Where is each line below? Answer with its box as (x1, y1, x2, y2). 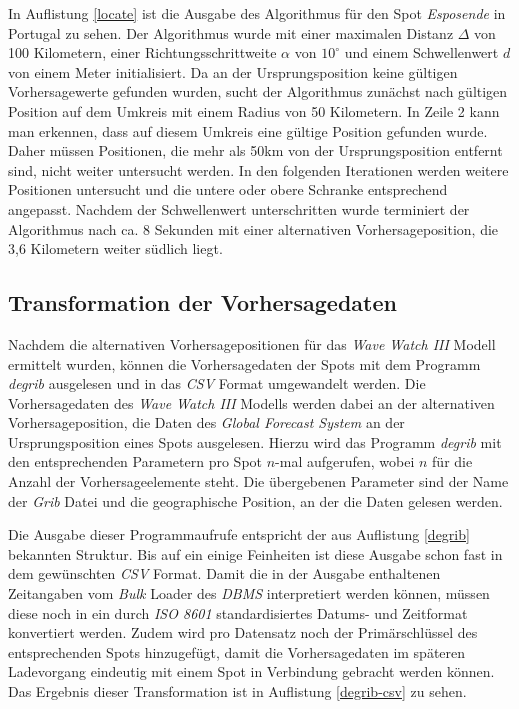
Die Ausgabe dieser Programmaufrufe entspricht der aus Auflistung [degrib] (8, 524, 470, 545)
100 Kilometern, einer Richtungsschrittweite (8, 42, 277, 63)
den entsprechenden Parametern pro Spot (8, 451, 263, 472)
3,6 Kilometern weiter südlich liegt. (8, 238, 223, 259)
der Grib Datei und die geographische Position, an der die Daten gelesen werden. (8, 490, 503, 511)
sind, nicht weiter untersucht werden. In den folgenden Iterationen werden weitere (8, 159, 509, 180)
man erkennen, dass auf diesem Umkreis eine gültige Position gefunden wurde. (8, 120, 488, 141)
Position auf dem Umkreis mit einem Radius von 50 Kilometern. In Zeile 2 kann (8, 100, 500, 121)
